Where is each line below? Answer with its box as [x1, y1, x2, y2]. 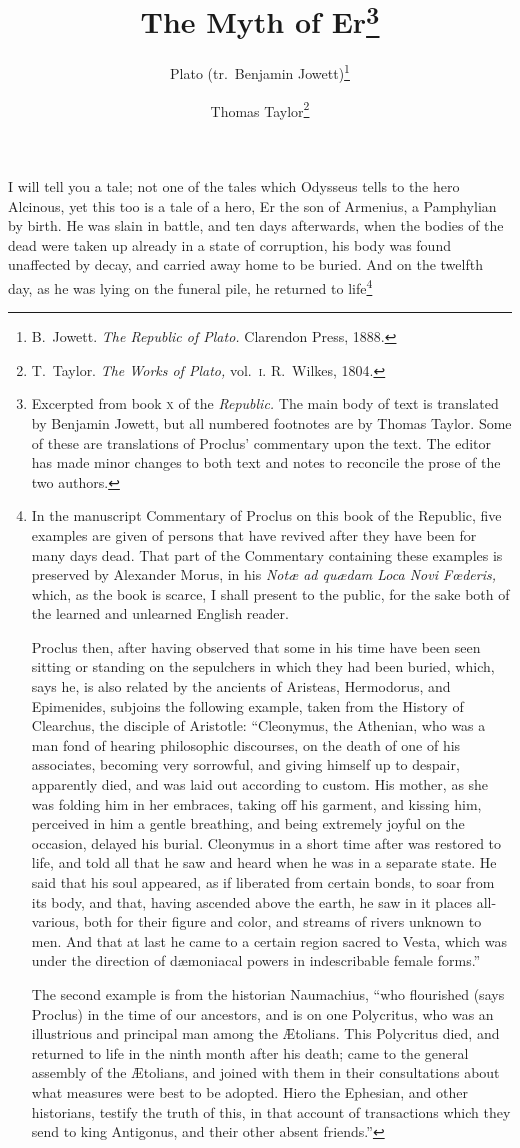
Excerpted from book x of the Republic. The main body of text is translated [31, 393, 499, 414]
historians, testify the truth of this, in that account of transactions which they [31, 1101, 511, 1122]
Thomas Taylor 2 [210, 97, 310, 121]
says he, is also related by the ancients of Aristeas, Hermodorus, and [31, 676, 451, 697]
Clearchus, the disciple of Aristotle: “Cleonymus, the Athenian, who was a [31, 715, 486, 736]
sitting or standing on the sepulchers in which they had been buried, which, [31, 656, 495, 677]
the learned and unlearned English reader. [31, 603, 289, 624]
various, [31, 911, 79, 932]
